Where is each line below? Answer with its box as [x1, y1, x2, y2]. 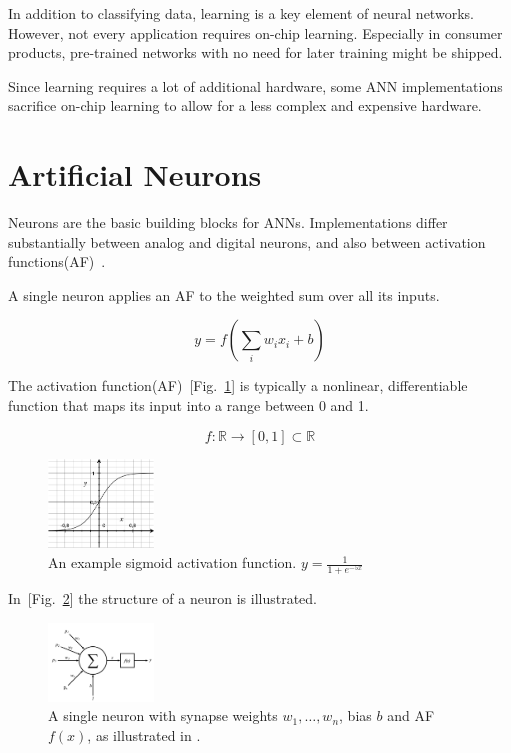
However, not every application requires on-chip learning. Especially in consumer [8, 22, 503, 43]
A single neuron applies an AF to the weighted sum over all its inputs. [8, 284, 440, 305]
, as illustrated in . [87, 724, 201, 745]
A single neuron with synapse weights [48, 705, 278, 726]
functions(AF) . [8, 251, 106, 272]
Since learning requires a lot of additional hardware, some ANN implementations [8, 75, 503, 96]
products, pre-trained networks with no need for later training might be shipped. [8, 42, 503, 63]
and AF [387, 705, 435, 726]
